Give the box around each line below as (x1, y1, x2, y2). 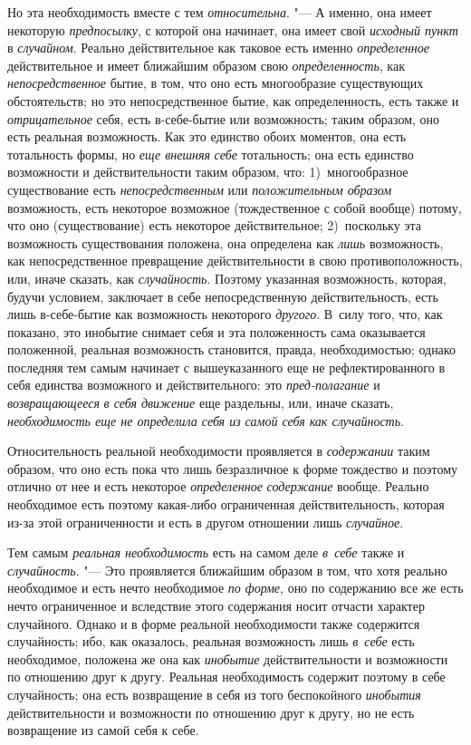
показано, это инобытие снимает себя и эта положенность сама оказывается (7, 322, 426, 341)
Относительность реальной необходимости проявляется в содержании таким (7, 441, 430, 460)
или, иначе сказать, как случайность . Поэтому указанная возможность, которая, (7, 268, 447, 287)
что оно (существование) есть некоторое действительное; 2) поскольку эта (7, 216, 421, 235)
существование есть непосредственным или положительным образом (7, 179, 392, 198)
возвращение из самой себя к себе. (7, 721, 199, 740)
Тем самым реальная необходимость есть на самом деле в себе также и (7, 543, 405, 562)
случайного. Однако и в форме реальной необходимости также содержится (7, 614, 420, 633)
